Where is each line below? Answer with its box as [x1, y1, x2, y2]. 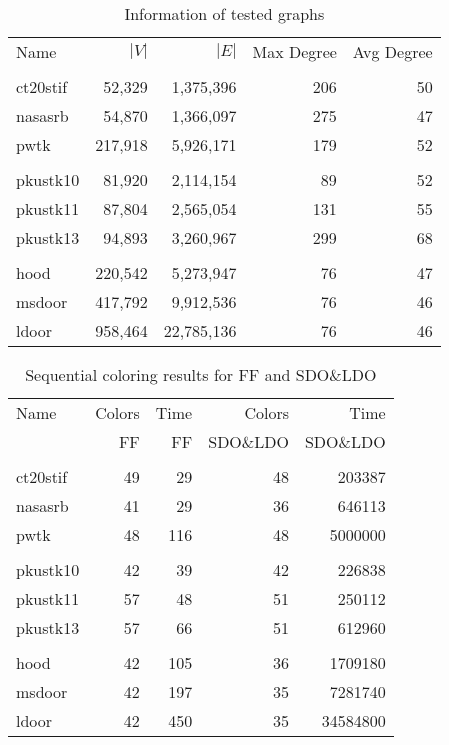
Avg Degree [352, 40, 433, 63]
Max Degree [252, 40, 337, 63]
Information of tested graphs [124, 2, 325, 25]
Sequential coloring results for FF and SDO [25, 363, 330, 386]
